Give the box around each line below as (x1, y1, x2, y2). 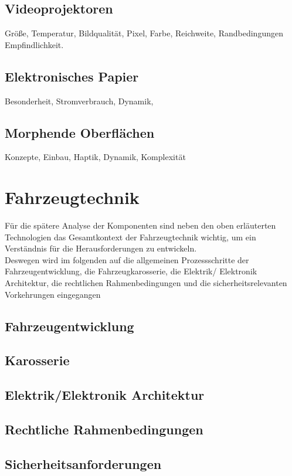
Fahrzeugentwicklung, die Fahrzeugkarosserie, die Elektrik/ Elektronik (5, 265, 257, 277)
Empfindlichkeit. (5, 38, 64, 50)
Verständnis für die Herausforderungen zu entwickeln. (5, 242, 197, 254)
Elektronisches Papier (5, 67, 139, 85)
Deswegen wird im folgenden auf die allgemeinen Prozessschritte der (5, 253, 249, 266)
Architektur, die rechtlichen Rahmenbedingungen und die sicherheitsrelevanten (5, 277, 287, 289)
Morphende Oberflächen (5, 123, 155, 141)
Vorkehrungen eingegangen (5, 288, 101, 300)
